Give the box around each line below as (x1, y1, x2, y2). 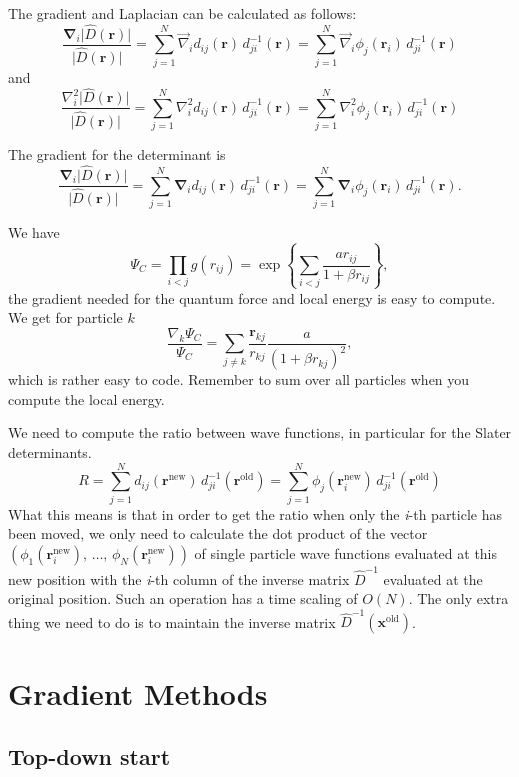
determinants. (8, 441, 92, 462)
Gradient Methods (8, 672, 268, 713)
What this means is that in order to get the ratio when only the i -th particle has (8, 503, 502, 524)
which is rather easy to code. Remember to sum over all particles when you (8, 369, 470, 390)
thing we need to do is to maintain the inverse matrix (8, 611, 336, 632)
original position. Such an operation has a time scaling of (8, 588, 358, 609)
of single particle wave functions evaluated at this (194, 542, 498, 563)
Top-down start (8, 741, 171, 772)
